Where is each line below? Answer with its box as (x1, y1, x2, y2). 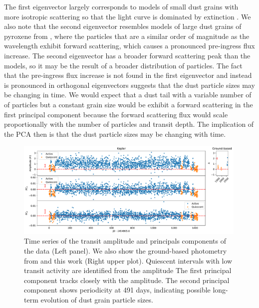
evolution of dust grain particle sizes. (40, 294, 153, 305)
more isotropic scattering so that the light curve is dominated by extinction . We (4, 11, 251, 21)
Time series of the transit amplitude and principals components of (24, 236, 226, 246)
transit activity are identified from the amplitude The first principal (24, 265, 232, 276)
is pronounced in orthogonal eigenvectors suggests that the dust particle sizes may (4, 79, 255, 90)
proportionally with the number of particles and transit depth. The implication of (4, 119, 254, 129)
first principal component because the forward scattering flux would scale (4, 109, 228, 119)
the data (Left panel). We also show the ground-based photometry (24, 245, 227, 256)
